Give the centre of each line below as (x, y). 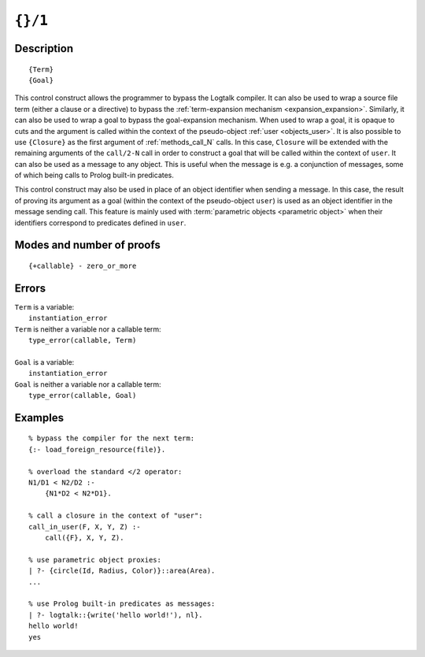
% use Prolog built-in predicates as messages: (122, 604)
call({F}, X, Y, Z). (84, 538)
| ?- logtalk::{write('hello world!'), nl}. (116, 615)
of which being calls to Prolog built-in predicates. (94, 175)
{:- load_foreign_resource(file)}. (97, 449)
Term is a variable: (44, 306)
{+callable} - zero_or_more (83, 266)
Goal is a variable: (44, 362)
